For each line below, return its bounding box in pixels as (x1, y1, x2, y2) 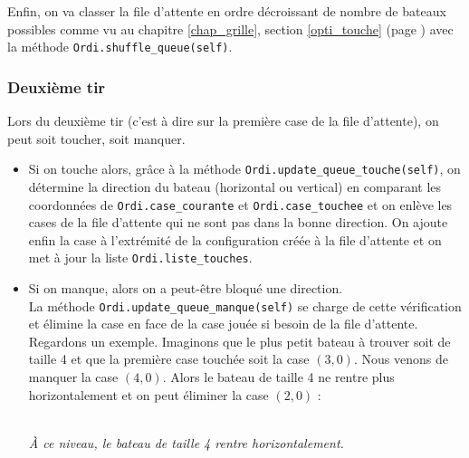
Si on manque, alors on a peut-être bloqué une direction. (28, 279, 343, 297)
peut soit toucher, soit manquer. (7, 129, 186, 148)
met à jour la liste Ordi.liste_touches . (28, 248, 253, 267)
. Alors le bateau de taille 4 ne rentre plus (162, 367, 395, 386)
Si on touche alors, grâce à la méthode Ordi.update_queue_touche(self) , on (28, 159, 461, 178)
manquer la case (28, 367, 119, 386)
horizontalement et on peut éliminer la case (28, 385, 269, 404)
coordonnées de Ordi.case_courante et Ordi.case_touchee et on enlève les (28, 195, 453, 214)
